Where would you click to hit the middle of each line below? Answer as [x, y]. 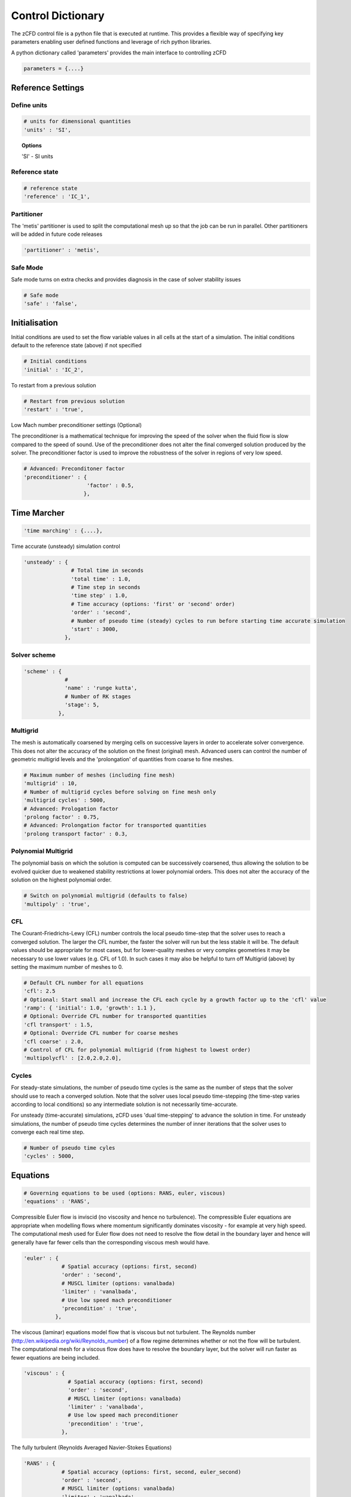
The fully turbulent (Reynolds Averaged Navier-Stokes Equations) [91, 1448]
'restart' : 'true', [54, 410]
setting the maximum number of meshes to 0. [67, 966]
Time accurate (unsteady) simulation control [66, 546]
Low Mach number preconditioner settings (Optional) [77, 425]
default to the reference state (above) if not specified [76, 346]
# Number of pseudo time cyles [70, 1148]
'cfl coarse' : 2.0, [54, 1041]
